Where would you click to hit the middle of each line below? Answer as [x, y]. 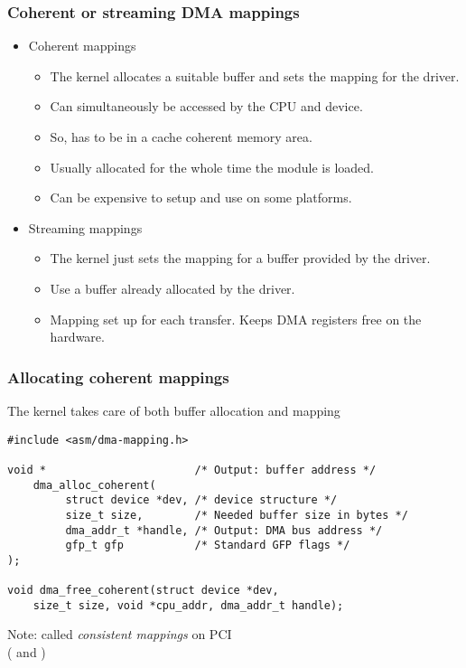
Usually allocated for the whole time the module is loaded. [212, 167]
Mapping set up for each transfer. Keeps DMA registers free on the [236, 319]
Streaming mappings [85, 227]
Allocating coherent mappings [118, 376]
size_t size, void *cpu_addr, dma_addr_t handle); [188, 605]
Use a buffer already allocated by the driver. [172, 288]
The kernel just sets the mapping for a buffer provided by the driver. [240, 258]
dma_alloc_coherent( [94, 485]
